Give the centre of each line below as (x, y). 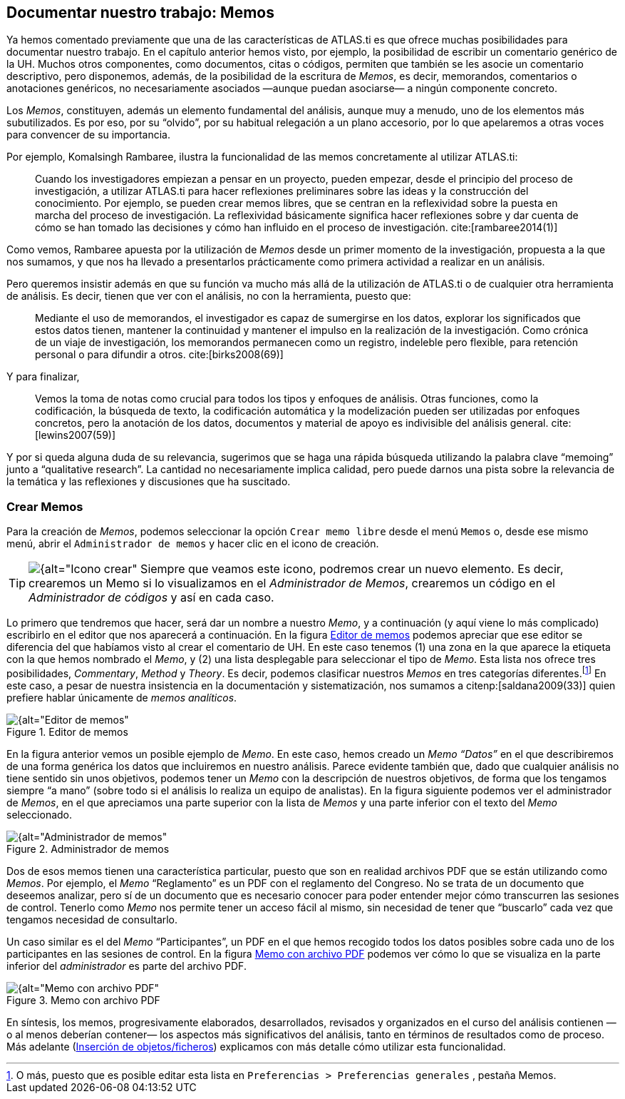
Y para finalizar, (43, 377)
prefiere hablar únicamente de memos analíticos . (122, 697)
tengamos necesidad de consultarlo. (92, 919)
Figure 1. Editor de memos (67, 731)
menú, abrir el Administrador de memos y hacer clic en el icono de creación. (193, 544)
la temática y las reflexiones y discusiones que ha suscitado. (149, 482)
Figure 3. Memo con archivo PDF (83, 1000)
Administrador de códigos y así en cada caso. (151, 598)
